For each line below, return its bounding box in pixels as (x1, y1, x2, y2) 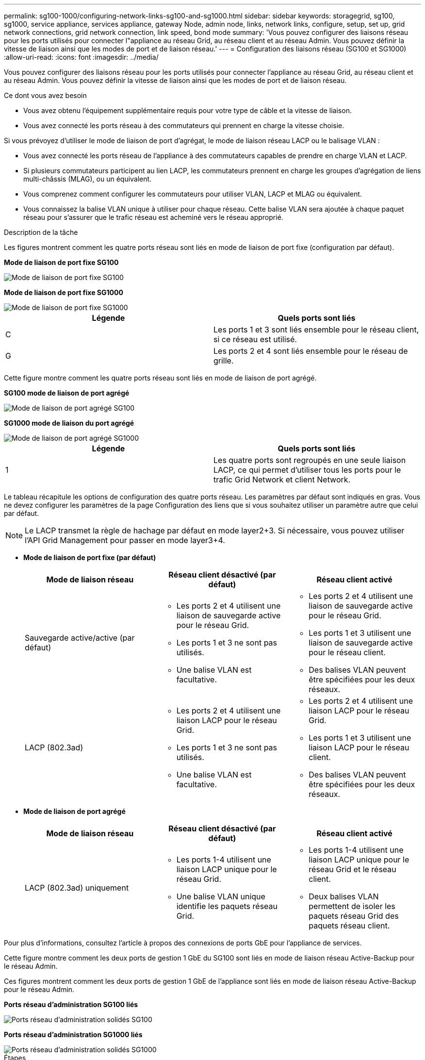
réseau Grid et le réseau (309, 864, 396, 874)
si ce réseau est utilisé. (213, 334, 297, 344)
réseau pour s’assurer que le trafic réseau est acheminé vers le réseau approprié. (23, 213, 283, 221)
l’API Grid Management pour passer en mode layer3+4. (25, 535, 225, 545)
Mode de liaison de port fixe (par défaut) (23, 553, 156, 562)
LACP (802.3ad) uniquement (25, 883, 129, 893)
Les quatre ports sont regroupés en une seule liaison (213, 455, 406, 465)
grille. (213, 356, 234, 365)
